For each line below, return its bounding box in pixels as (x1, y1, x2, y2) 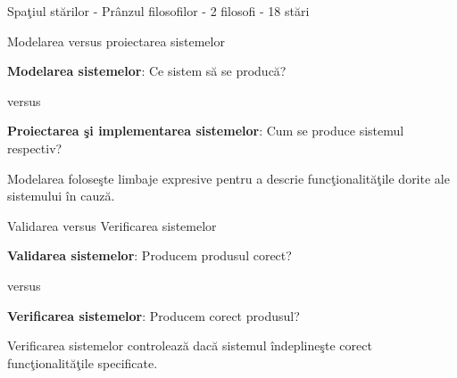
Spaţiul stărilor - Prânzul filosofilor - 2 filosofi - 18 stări (7, 2, 310, 20)
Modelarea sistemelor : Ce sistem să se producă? (7, 62, 287, 80)
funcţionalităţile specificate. (7, 353, 158, 372)
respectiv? (7, 138, 62, 157)
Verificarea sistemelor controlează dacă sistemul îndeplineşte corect (7, 336, 372, 355)
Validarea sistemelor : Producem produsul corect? (7, 246, 292, 265)
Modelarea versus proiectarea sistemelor (7, 31, 225, 50)
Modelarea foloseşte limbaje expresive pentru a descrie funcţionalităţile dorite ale (7, 168, 450, 187)
